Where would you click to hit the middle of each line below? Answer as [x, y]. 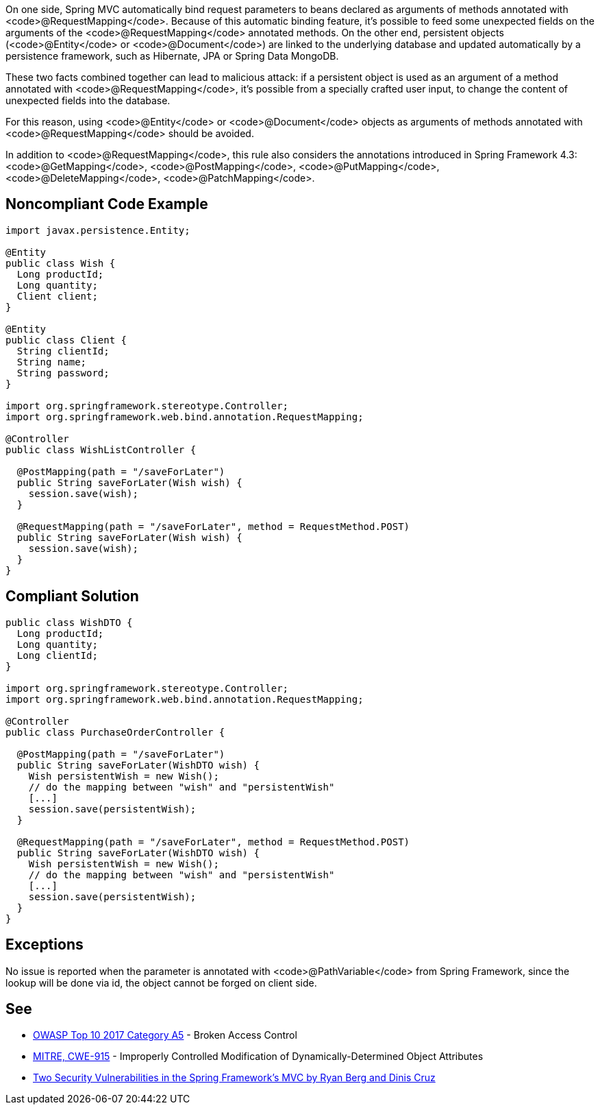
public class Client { [66, 340]
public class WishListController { [101, 449]
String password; [63, 373]
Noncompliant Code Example [107, 204]
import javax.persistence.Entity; [98, 230]
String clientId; [63, 351]
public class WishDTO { [69, 622]
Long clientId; [57, 655]
